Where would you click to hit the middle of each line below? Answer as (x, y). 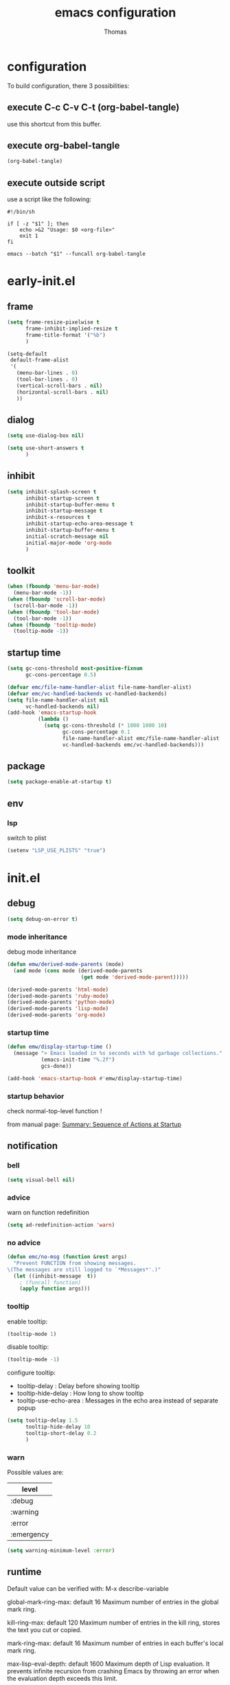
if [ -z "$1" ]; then (38, 224)
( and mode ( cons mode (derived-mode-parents (78, 970)
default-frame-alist (39, 360)
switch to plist (27, 838)
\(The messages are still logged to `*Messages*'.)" (84, 1269)
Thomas (115, 32)
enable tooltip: (27, 1321)
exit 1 (29, 236)
